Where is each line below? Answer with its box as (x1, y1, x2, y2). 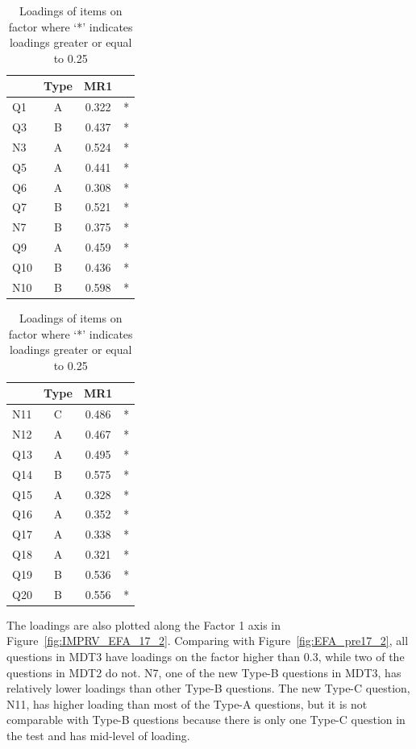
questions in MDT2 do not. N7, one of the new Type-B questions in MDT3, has (6, 664, 401, 680)
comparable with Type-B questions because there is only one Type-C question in (6, 711, 406, 728)
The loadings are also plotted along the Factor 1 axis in (6, 616, 281, 633)
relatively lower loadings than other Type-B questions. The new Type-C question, (6, 680, 410, 697)
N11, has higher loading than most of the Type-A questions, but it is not (6, 695, 368, 712)
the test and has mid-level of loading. (6, 726, 190, 743)
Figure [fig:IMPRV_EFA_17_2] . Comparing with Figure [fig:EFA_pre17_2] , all (6, 632, 409, 649)
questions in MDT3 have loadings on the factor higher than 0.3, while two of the (6, 648, 405, 664)
